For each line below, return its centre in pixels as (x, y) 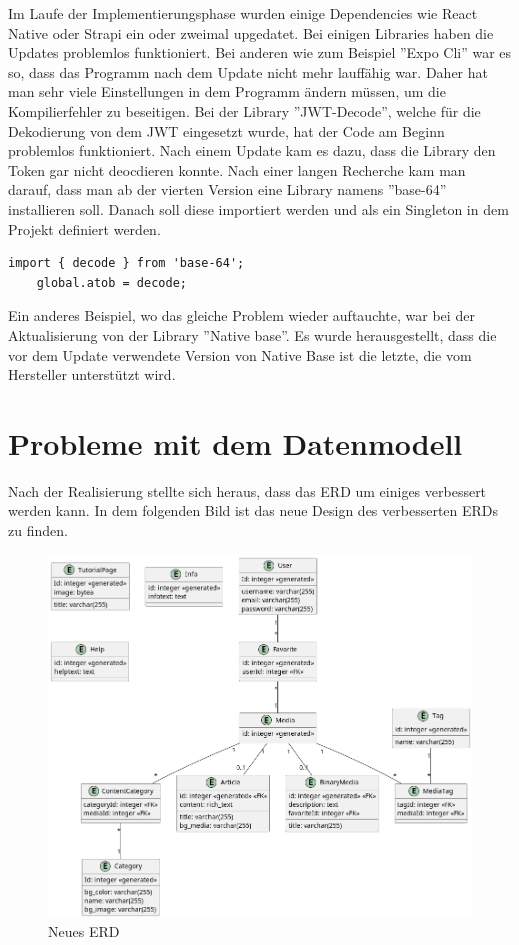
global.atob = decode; (111, 282)
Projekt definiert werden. (84, 228)
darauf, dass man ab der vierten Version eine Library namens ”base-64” (227, 189)
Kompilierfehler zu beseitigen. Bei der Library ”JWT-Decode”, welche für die (244, 110)
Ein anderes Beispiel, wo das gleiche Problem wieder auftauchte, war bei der (241, 315)
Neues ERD (84, 931)
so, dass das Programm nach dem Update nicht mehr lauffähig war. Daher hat (248, 71)
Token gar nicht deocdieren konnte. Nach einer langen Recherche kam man (237, 169)
